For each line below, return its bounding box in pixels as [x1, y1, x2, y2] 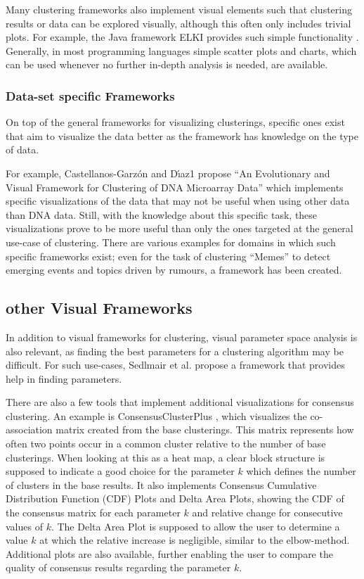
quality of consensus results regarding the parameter [6, 560, 231, 575]
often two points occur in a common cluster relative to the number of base [6, 436, 326, 451]
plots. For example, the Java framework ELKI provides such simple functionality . [6, 30, 359, 44]
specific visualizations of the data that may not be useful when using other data [6, 193, 350, 208]
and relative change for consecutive [192, 505, 343, 520]
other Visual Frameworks [6, 297, 193, 319]
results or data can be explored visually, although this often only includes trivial [6, 15, 351, 30]
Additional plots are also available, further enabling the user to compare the [6, 546, 333, 561]
